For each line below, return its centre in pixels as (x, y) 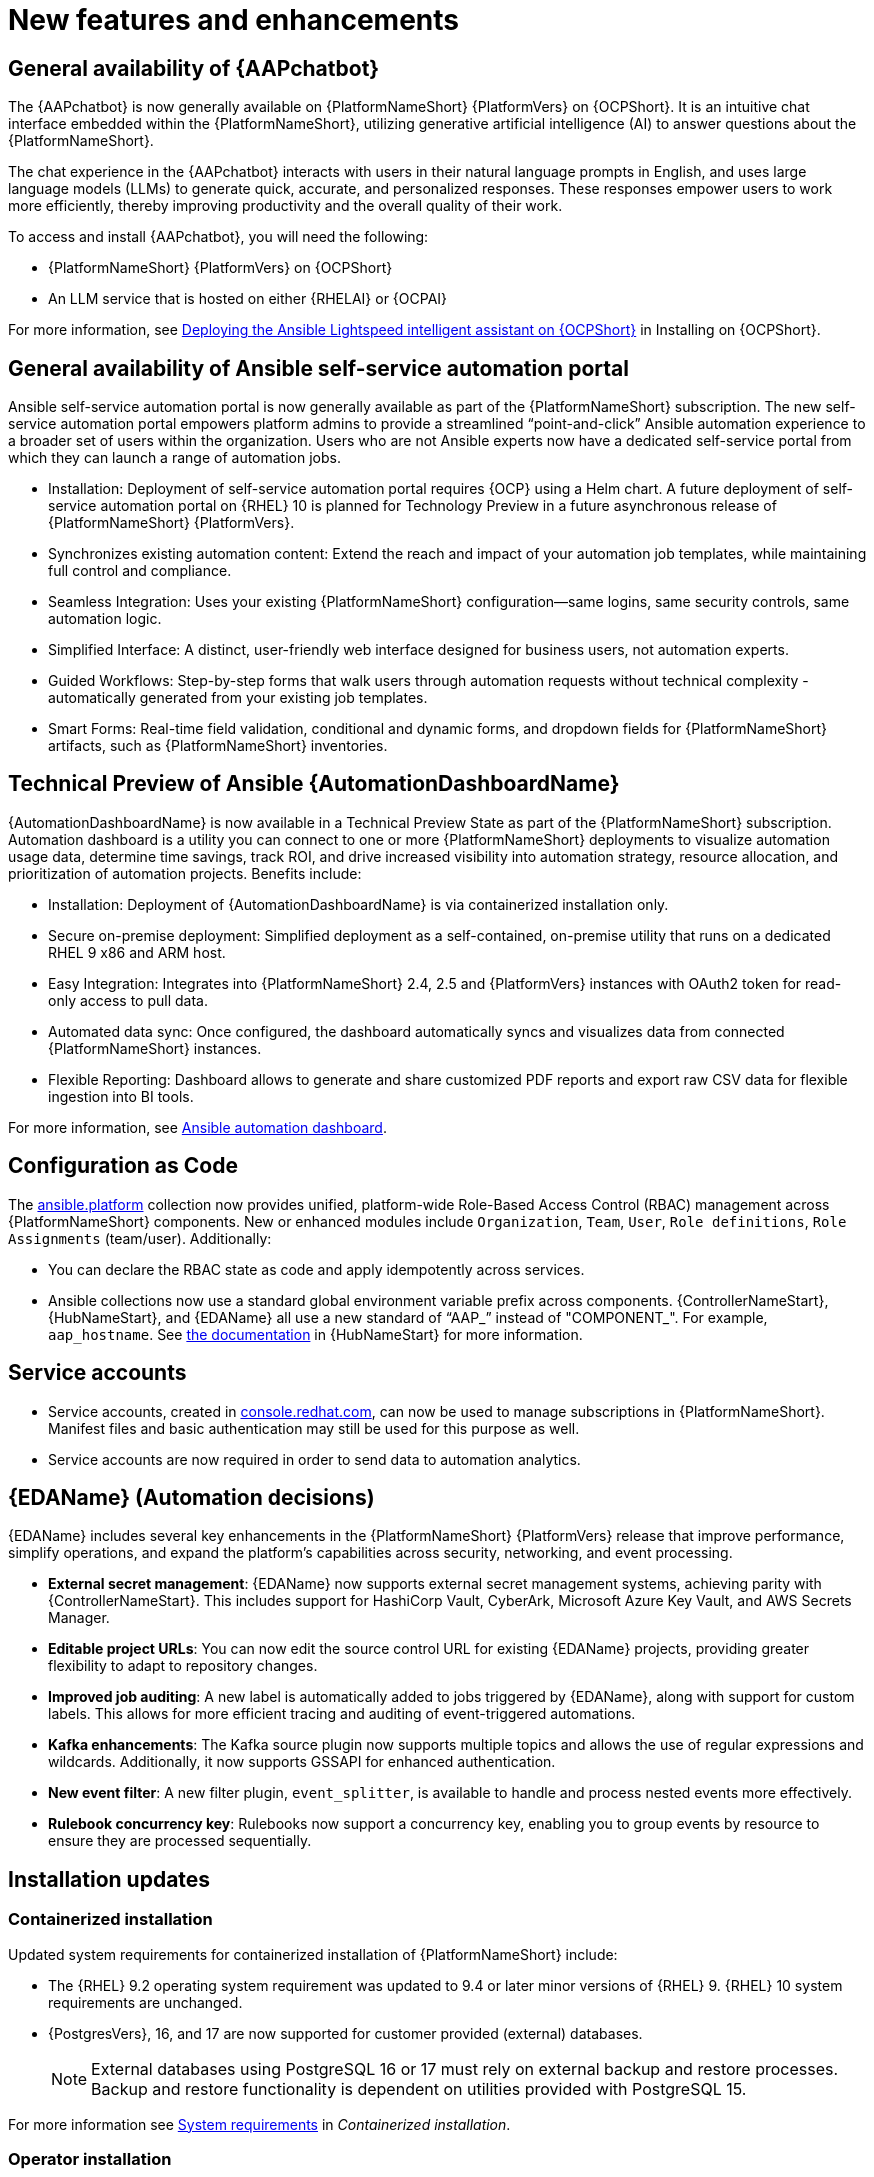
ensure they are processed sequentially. (180, 1841)
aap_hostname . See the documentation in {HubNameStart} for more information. (315, 1334)
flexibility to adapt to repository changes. (183, 1666)
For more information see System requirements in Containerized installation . (259, 2124)
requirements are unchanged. (145, 2002)
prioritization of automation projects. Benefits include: (185, 873)
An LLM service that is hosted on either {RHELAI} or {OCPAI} (248, 299)
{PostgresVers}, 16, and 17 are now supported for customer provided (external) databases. (345, 2033)
